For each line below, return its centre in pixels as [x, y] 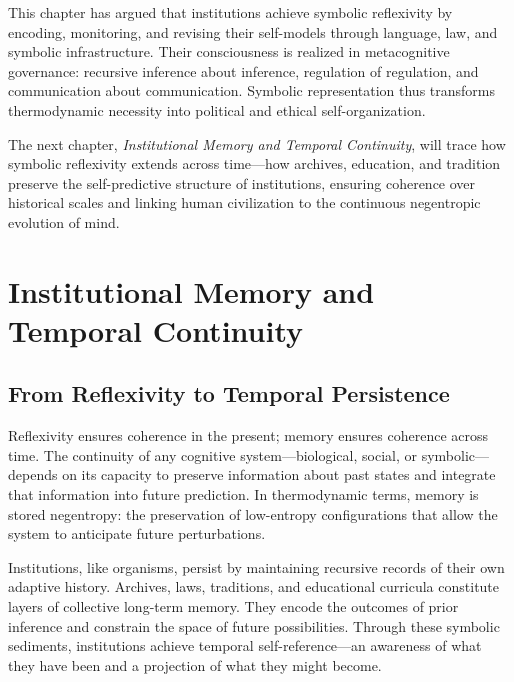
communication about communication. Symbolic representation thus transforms [251, 90]
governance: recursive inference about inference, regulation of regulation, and [243, 70]
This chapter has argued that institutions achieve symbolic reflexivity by [230, 12]
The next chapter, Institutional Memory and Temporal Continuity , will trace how [257, 143]
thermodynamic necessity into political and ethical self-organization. [217, 109]
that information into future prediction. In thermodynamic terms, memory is [243, 494]
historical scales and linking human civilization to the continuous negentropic [244, 202]
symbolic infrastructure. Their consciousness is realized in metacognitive [229, 51]
